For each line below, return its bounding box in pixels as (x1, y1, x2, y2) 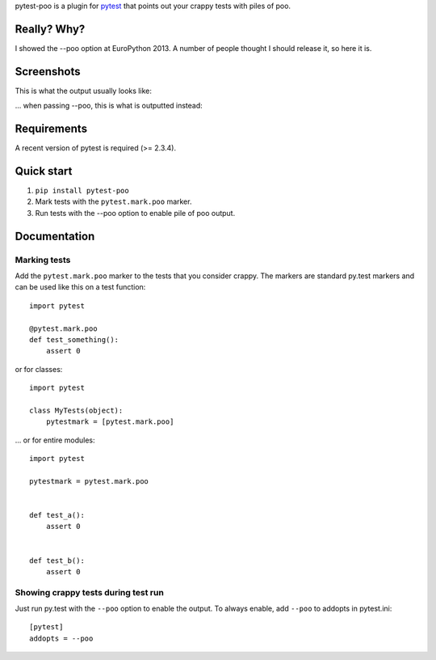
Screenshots (15, 65, 81, 78)
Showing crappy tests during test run (15, 586, 165, 598)
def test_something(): (29, 335, 119, 344)
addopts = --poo (29, 633, 94, 643)
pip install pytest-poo (35, 186, 129, 196)
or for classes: (15, 364, 63, 374)
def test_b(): (29, 556, 85, 565)
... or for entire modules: (15, 435, 96, 445)
